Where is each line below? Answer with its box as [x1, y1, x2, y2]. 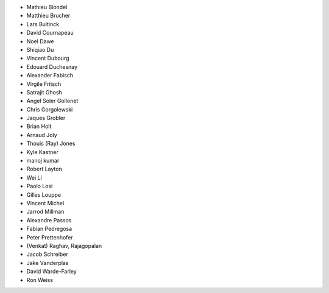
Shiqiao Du [26, 46, 54, 53]
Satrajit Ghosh [26, 88, 62, 96]
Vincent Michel [26, 199, 65, 207]
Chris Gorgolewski [26, 105, 73, 113]
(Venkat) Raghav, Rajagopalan [26, 242, 102, 249]
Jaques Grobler [26, 115, 66, 122]
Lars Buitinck [26, 20, 60, 27]
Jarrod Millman [26, 208, 65, 216]
